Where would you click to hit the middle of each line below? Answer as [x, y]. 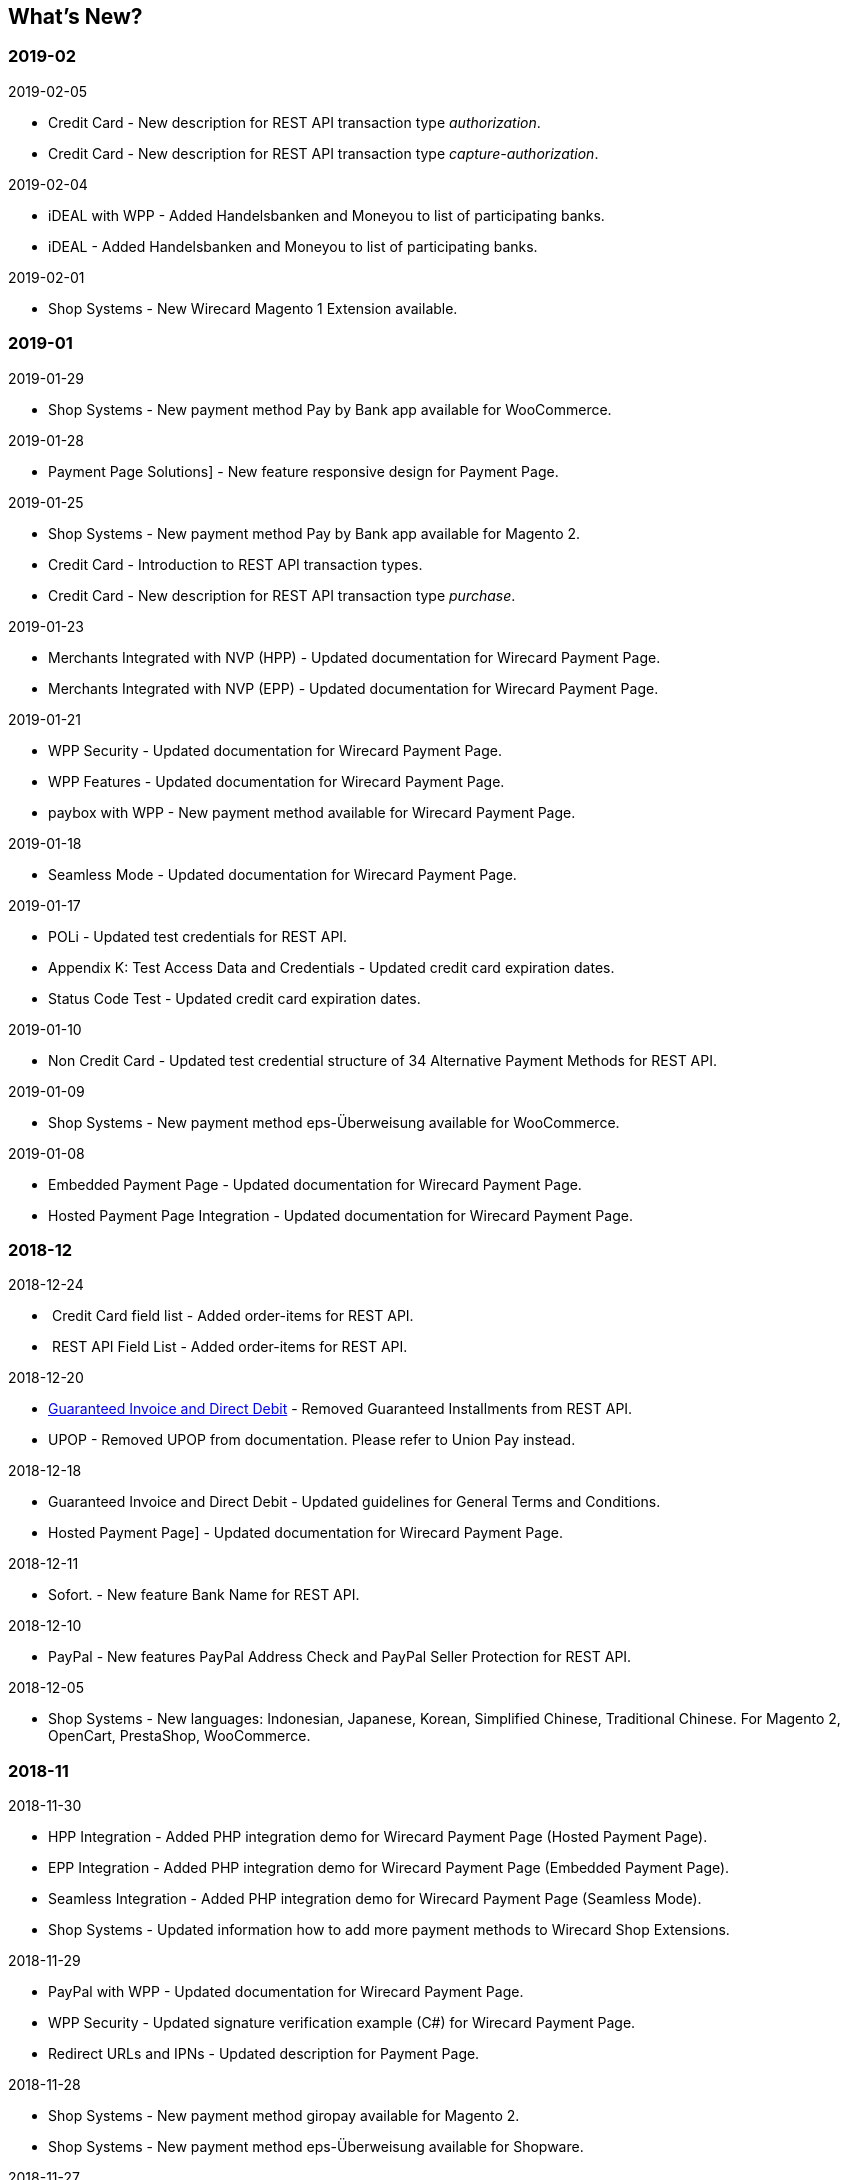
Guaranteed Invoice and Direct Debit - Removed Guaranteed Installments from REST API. [340, 1409]
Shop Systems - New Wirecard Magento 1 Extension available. [253, 308]
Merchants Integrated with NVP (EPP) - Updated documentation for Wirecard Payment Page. [353, 688]
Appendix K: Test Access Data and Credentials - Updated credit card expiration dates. [331, 967]
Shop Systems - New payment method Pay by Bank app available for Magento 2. [314, 533]
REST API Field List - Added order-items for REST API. [229, 1347]
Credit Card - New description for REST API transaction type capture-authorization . [323, 153]
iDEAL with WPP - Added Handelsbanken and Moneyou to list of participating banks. [326, 215]
